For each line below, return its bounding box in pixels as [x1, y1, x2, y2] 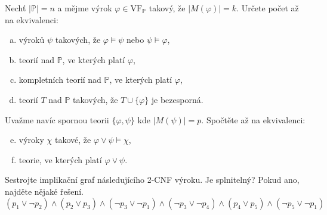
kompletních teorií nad [18, 73, 101, 86]
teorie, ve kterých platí [18, 153, 102, 166]
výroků [18, 33, 45, 46]
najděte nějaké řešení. [5, 185, 84, 197]
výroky [18, 133, 44, 146]
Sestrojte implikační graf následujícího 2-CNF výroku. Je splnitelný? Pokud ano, [5, 173, 300, 186]
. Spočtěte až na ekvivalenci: [201, 113, 306, 126]
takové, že [54, 133, 91, 146]
